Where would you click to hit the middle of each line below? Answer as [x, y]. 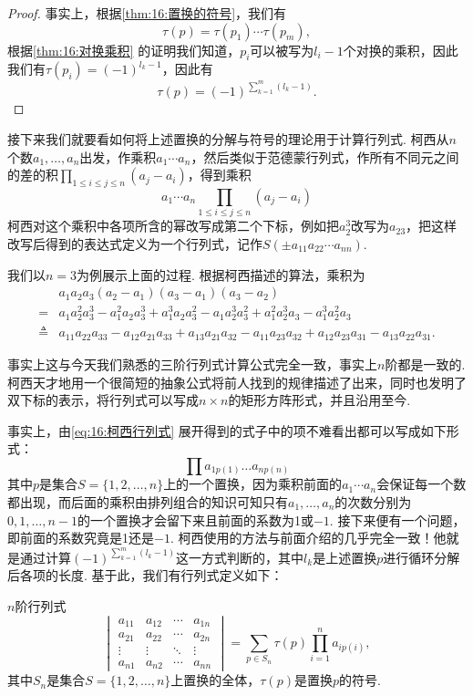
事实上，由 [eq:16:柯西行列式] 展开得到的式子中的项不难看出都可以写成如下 [227, 430]
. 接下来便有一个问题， [397, 519]
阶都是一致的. [425, 364]
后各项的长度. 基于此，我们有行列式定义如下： [145, 575]
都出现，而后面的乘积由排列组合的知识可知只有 [148, 502]
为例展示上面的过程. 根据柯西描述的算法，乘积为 [221, 274]
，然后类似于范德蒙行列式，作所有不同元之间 [325, 156]
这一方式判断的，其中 [240, 557]
